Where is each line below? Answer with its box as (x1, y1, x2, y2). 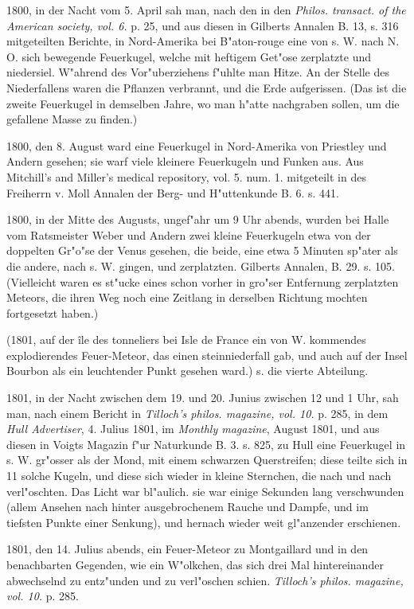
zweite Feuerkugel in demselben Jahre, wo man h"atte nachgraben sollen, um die (6, 95, 400, 111)
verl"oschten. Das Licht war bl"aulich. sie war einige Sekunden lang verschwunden (6, 482, 404, 499)
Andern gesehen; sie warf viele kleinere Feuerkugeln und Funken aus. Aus (6, 153, 364, 170)
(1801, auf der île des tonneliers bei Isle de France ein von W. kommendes (6, 331, 366, 348)
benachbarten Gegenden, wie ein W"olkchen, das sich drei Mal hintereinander (6, 556, 384, 572)
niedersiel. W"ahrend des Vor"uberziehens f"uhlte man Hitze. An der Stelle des (6, 64, 389, 80)
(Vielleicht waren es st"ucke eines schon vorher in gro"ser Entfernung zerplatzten (6, 273, 399, 290)
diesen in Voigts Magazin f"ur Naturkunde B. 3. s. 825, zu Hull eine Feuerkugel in (6, 435, 406, 452)
